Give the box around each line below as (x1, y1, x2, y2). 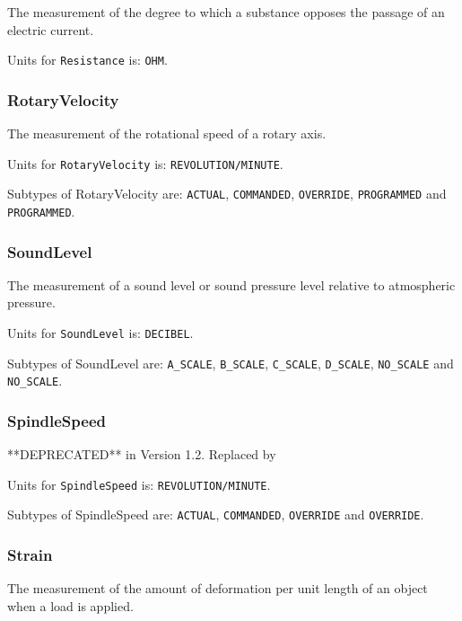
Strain (7, 544, 53, 566)
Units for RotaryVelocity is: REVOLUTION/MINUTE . (7, 154, 283, 173)
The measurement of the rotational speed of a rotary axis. (7, 124, 327, 143)
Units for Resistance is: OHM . (7, 50, 168, 69)
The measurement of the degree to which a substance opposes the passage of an (7, 3, 445, 21)
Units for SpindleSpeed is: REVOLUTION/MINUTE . (7, 475, 271, 493)
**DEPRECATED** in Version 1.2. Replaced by (7, 445, 276, 464)
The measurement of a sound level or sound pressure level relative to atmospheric (7, 275, 456, 294)
